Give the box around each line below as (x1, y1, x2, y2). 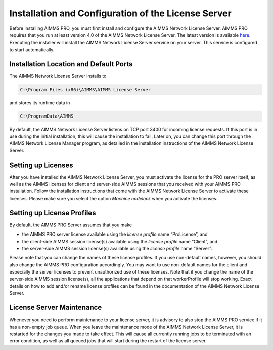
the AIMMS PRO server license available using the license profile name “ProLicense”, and (22, 231, 208, 238)
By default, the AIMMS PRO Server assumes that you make (9, 222, 132, 228)
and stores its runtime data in (9, 99, 70, 106)
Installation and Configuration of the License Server (9, 8, 232, 19)
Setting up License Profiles (9, 208, 96, 217)
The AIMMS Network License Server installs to (9, 73, 107, 79)
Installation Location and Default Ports (9, 60, 133, 68)
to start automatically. (9, 46, 55, 53)
